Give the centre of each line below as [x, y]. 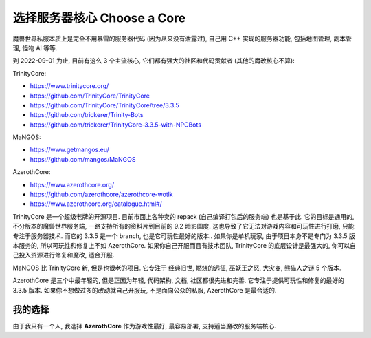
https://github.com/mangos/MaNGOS [83, 159]
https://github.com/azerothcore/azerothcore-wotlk [101, 194]
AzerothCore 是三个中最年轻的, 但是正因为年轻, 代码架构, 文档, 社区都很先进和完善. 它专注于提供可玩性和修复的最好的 [179, 281]
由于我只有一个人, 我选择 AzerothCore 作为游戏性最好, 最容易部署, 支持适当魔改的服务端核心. [144, 326]
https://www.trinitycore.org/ [69, 86]
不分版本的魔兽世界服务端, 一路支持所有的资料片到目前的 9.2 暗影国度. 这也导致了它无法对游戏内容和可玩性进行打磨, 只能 [183, 226]
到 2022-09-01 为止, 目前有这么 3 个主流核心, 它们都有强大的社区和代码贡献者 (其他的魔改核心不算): [154, 61]
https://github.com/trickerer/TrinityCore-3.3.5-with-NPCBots [116, 125]
